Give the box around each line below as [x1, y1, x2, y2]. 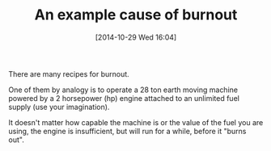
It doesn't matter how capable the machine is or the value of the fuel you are [8, 117, 264, 127]
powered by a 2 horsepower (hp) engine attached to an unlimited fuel [8, 93, 240, 103]
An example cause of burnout [34, 6, 238, 24]
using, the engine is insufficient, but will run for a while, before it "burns [8, 126, 247, 136]
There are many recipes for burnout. [8, 69, 129, 78]
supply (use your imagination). [8, 102, 110, 111]
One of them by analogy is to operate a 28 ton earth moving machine [8, 85, 239, 94]
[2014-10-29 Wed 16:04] [95, 32, 177, 42]
